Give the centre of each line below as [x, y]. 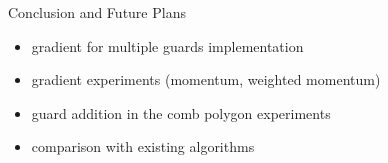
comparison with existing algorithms [143, 146]
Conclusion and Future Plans [97, 12]
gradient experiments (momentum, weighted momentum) [206, 79]
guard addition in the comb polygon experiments [181, 112]
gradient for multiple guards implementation [167, 45]
